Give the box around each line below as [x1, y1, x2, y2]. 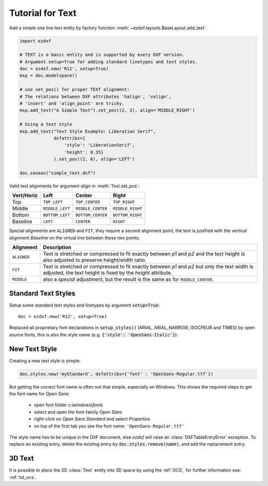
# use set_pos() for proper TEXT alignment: [19, 87, 130, 92]
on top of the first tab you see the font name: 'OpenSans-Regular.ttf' [34, 423, 185, 429]
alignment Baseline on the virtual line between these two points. [9, 235, 140, 241]
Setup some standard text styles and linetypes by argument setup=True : [9, 302, 160, 308]
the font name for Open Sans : [9, 391, 70, 397]
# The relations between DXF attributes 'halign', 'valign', [19, 93, 172, 99]
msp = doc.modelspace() [19, 73, 78, 79]
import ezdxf [19, 38, 52, 44]
